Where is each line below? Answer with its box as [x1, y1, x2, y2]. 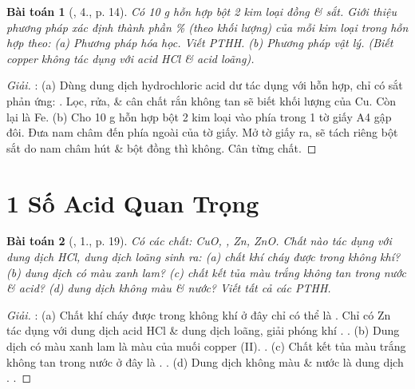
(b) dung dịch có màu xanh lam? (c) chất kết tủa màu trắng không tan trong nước [6, 264, 406, 280]
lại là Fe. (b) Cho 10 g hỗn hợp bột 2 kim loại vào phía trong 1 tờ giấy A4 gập [6, 108, 392, 125]
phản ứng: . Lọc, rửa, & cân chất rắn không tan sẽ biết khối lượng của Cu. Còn [6, 92, 397, 109]
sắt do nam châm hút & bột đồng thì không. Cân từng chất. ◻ [6, 139, 317, 156]
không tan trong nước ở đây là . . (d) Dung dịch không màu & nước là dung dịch [6, 353, 404, 370]
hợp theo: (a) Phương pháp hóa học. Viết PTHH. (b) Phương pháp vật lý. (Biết [6, 34, 393, 51]
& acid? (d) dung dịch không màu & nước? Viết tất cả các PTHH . [6, 280, 331, 296]
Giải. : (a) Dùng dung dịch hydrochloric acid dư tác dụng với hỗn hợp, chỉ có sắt [6, 77, 403, 93]
